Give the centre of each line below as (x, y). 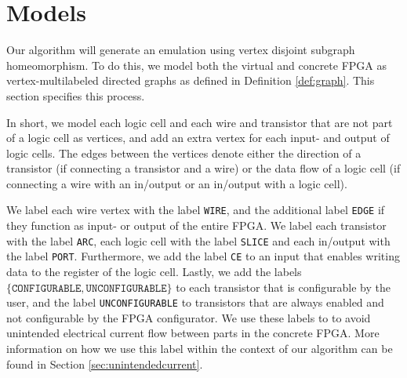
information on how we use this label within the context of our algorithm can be (200, 349)
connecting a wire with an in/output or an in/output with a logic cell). (177, 183)
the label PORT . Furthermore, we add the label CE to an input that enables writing (203, 256)
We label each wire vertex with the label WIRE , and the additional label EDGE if (196, 210)
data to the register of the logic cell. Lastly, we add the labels (154, 272)
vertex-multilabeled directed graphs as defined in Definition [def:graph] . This (191, 80)
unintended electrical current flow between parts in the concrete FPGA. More (193, 333)
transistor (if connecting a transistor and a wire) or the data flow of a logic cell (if (203, 168)
